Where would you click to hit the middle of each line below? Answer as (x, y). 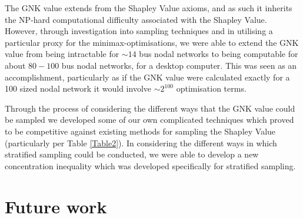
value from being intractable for (62, 54)
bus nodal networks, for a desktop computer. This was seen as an (179, 65)
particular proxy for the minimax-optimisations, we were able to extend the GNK (152, 42)
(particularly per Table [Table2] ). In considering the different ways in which (141, 142)
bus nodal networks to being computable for (219, 54)
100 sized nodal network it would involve (78, 88)
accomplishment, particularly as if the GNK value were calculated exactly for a (147, 77)
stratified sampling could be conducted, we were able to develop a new (132, 154)
